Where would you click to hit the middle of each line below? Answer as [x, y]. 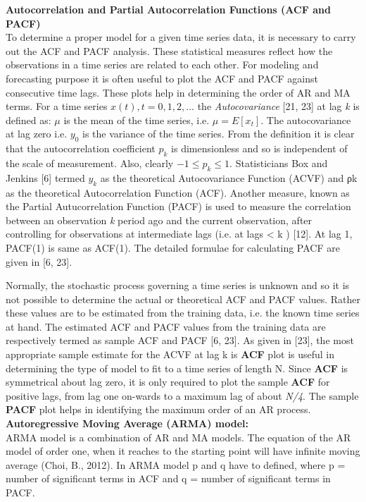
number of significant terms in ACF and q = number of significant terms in [168, 478]
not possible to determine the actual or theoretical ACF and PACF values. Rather [183, 299]
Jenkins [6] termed [45, 177]
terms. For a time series [57, 106]
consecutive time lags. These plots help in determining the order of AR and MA [178, 92]
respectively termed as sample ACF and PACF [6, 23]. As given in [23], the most [180, 340]
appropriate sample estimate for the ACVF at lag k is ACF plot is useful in [170, 354]
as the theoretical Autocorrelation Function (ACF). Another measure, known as [178, 192]
